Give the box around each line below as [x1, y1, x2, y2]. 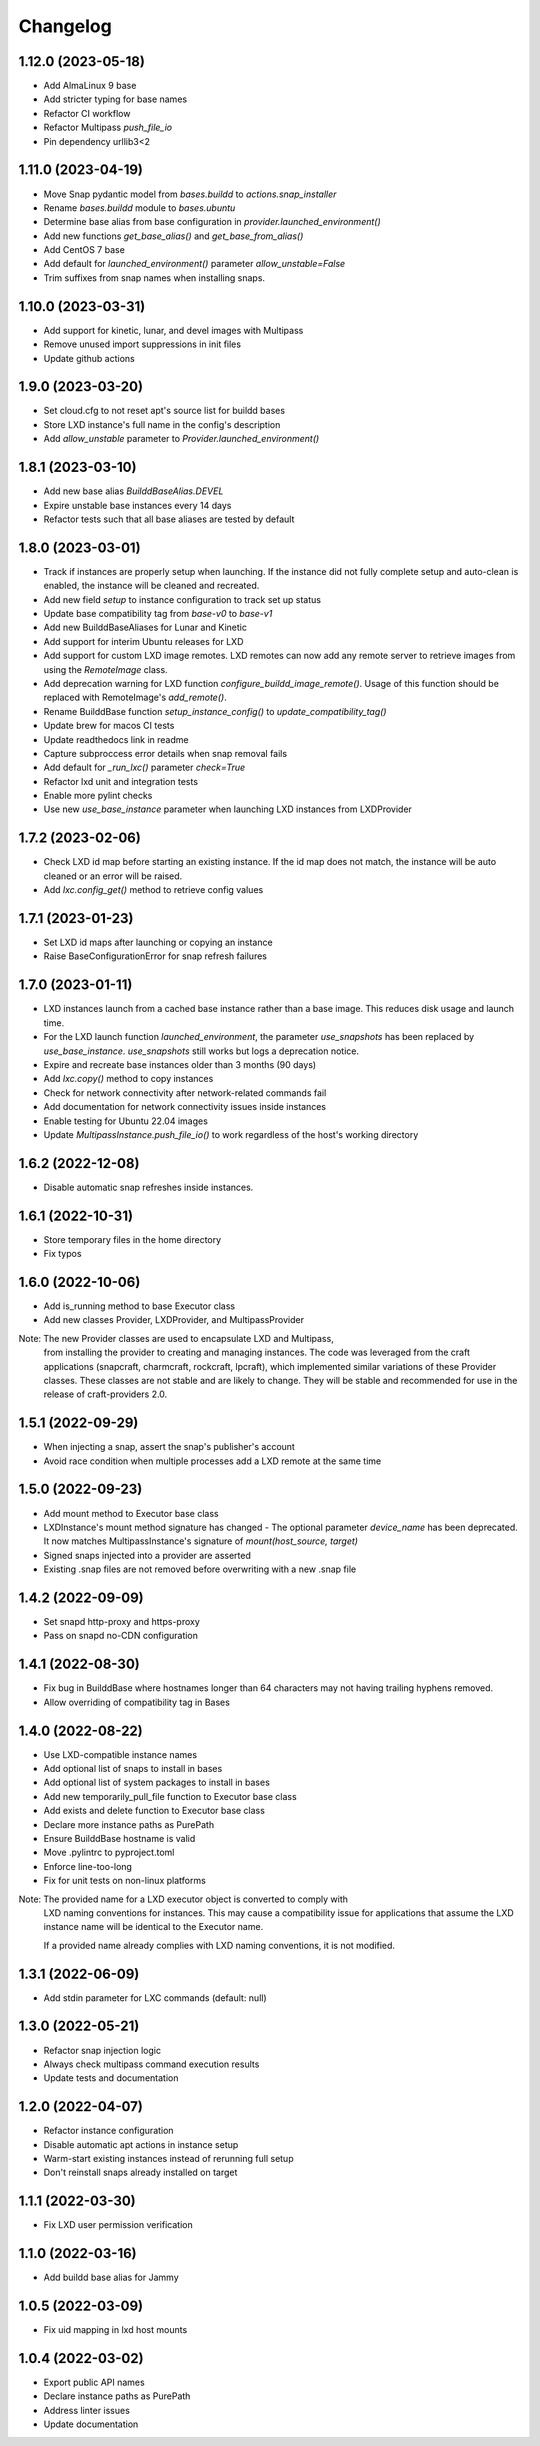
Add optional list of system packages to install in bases [43, 1776, 270, 1789]
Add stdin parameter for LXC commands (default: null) [43, 1991, 267, 2004]
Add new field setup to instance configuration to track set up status [43, 593, 322, 605]
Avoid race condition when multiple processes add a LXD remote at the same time [43, 1455, 382, 1467]
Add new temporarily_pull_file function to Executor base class [43, 1790, 297, 1802]
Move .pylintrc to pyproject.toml [43, 1846, 175, 1859]
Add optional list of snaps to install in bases [43, 1763, 223, 1774]
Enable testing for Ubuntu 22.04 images [43, 1115, 209, 1127]
